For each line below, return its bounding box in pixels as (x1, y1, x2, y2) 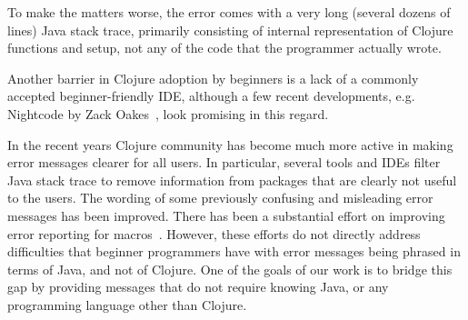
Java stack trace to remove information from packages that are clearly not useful (7, 170, 457, 189)
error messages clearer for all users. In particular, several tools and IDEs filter (7, 153, 441, 172)
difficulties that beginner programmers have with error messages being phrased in (7, 242, 461, 261)
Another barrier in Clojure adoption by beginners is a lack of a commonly (7, 68, 419, 87)
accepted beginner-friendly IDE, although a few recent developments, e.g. (7, 86, 415, 105)
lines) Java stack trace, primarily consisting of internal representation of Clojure (7, 20, 453, 39)
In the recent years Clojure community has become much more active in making (7, 135, 453, 154)
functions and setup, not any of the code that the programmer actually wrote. (7, 38, 442, 57)
